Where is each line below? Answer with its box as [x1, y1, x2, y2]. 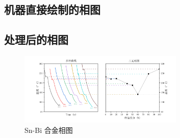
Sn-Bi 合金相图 [24, 124, 73, 135]
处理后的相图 [4, 32, 68, 47]
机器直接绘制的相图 [4, 2, 100, 17]
